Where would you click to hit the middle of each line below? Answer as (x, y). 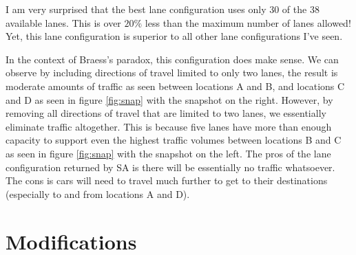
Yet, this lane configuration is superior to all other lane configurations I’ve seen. (174, 36)
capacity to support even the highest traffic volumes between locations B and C (174, 140)
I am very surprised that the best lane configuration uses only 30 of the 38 (163, 9)
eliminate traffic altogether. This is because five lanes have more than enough (169, 126)
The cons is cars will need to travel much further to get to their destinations (167, 180)
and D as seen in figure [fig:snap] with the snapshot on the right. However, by (169, 99)
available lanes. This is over (63, 22)
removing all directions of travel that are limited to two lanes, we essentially (166, 113)
